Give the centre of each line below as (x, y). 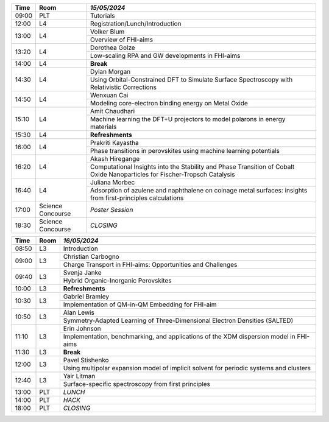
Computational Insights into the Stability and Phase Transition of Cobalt (193, 167)
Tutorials (103, 16)
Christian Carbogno (91, 257)
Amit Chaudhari (113, 111)
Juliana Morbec (113, 182)
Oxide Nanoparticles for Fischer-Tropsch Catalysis (163, 174)
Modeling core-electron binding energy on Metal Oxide (169, 103)
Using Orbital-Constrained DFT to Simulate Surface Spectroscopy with (192, 79)
